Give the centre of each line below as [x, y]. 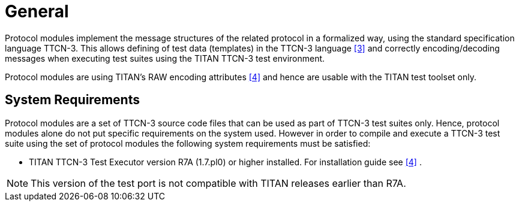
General [37, 11]
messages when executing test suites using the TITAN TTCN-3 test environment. [165, 58]
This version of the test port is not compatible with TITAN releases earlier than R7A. [218, 183]
